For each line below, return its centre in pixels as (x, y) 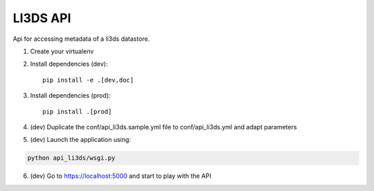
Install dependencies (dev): (69, 64)
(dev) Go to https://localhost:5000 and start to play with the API (121, 176)
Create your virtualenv (62, 51)
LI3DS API (42, 18)
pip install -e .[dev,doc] (88, 80)
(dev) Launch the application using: (81, 140)
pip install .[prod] (77, 111)
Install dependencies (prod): (70, 95)
